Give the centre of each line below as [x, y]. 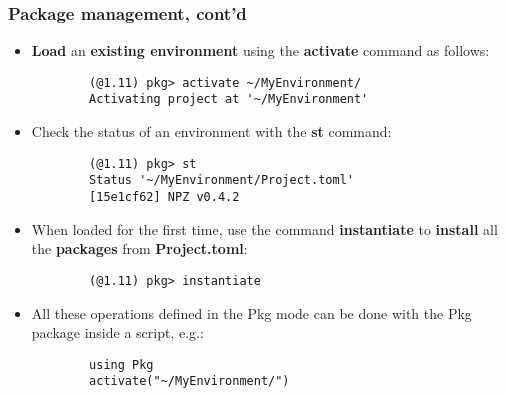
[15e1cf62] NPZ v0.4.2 [164, 197]
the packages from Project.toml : [139, 248]
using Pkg [121, 364]
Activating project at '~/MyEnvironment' [229, 99]
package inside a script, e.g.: [117, 332]
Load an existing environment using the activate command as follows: [260, 50]
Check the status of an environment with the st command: [211, 131]
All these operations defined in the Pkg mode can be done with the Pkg [251, 312]
